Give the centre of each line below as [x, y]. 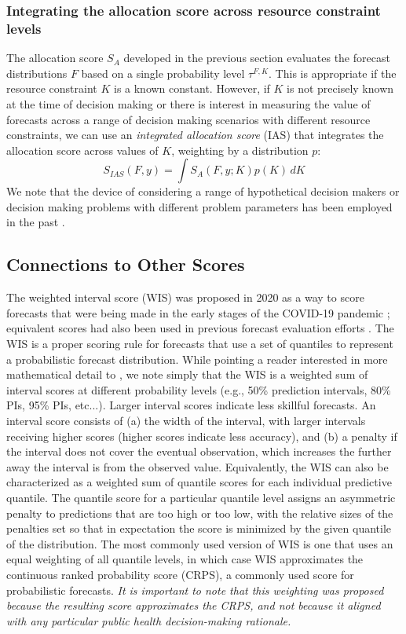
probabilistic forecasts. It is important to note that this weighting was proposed [195, 590]
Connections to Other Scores [126, 264]
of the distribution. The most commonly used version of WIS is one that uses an [200, 543]
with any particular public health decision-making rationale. [149, 620]
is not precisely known [340, 88]
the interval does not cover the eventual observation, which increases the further [199, 451]
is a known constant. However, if [192, 88]
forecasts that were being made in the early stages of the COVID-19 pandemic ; [198, 312]
